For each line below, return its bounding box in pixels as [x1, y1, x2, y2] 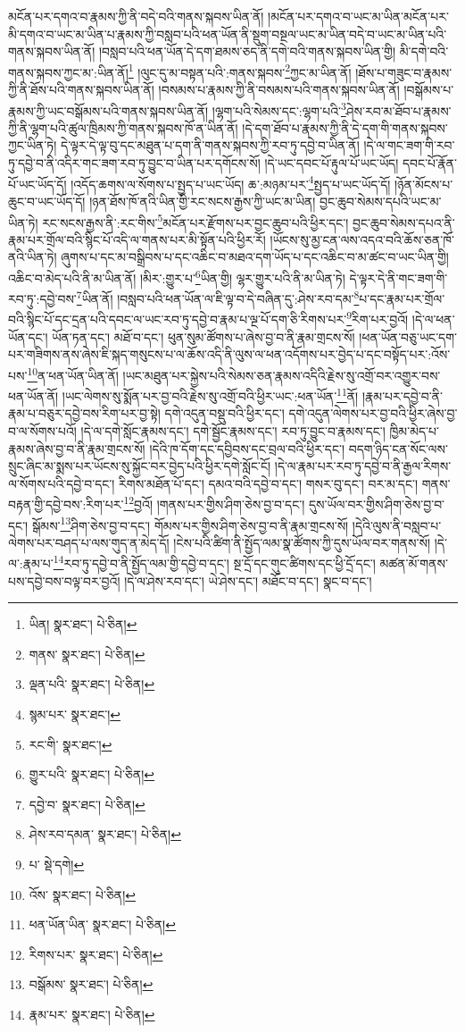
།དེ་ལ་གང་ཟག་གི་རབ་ [363, 136, 455, 155]
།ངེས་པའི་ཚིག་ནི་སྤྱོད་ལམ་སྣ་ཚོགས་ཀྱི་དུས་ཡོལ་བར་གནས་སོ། [173, 533, 431, 551]
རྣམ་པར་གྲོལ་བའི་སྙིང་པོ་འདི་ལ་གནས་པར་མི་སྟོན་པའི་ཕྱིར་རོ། [8, 230, 266, 248]
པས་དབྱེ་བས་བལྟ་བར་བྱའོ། [8, 571, 120, 590]
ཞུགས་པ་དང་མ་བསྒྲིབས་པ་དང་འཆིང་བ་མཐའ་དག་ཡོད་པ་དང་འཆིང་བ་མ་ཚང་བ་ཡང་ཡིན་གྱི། [61, 248, 449, 266]
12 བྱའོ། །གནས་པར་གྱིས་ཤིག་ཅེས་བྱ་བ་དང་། [123, 492, 305, 513]
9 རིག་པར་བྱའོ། [346, 307, 409, 329]
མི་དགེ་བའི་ [399, 42, 449, 61]
